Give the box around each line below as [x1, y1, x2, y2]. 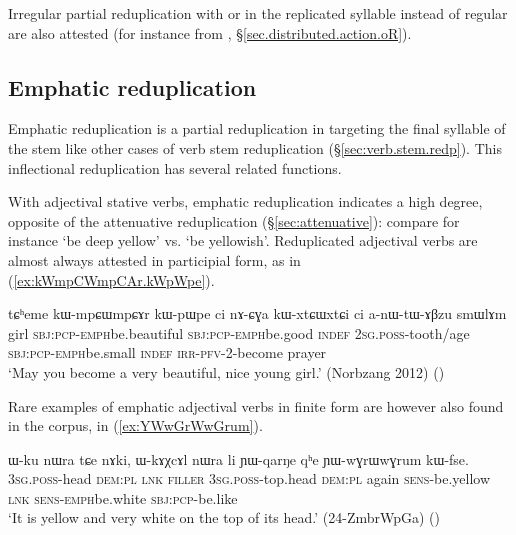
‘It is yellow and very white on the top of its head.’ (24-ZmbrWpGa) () [8, 507, 440, 528]
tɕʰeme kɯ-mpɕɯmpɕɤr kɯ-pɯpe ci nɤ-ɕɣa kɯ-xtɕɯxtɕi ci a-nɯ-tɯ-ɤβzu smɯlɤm [8, 303, 507, 324]
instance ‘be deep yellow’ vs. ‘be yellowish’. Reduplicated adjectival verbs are [8, 230, 478, 251]
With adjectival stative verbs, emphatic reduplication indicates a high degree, [8, 191, 483, 212]
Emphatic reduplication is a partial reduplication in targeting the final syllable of [8, 118, 506, 139]
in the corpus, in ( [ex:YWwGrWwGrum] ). [8, 415, 263, 436]
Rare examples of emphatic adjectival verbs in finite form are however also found [8, 395, 504, 416]
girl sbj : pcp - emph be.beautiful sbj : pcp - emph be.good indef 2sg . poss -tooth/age [8, 322, 470, 343]
